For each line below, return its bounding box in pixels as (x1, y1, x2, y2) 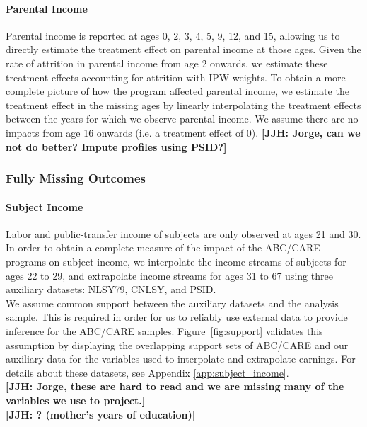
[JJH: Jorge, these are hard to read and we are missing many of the (6, 379, 344, 394)
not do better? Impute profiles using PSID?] (6, 139, 227, 154)
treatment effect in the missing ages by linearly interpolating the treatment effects (6, 97, 361, 112)
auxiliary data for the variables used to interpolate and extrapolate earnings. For (6, 351, 356, 366)
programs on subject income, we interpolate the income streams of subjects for (6, 254, 346, 268)
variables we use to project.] (6, 392, 146, 407)
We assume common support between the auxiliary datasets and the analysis (6, 295, 339, 310)
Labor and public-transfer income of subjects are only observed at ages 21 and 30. (6, 226, 361, 241)
